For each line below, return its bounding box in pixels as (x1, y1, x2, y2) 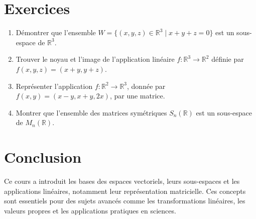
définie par (211, 54, 244, 64)
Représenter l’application (16, 80, 93, 91)
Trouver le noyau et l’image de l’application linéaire (16, 54, 175, 64)
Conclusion (4, 147, 82, 167)
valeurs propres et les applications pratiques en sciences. (4, 205, 176, 215)
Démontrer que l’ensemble (16, 27, 96, 38)
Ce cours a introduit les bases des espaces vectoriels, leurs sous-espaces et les (4, 176, 240, 186)
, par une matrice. (109, 90, 165, 101)
